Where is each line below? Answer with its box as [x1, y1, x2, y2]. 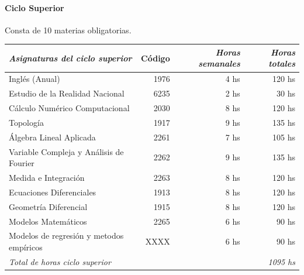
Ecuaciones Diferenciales [9, 185, 96, 198]
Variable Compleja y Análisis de [9, 145, 124, 157]
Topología [9, 116, 44, 128]
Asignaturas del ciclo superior [9, 51, 132, 64]
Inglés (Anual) [9, 73, 60, 85]
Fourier [9, 157, 34, 169]
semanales [198, 57, 240, 70]
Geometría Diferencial [9, 200, 88, 212]
